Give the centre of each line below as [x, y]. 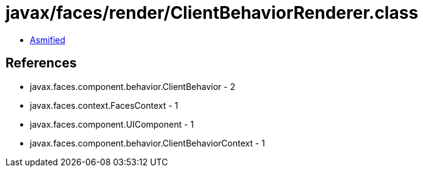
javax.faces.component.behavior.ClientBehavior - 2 [133, 86]
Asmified [48, 40]
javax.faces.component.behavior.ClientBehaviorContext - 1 [148, 143]
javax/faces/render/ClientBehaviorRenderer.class [212, 13]
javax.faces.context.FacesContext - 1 [104, 105]
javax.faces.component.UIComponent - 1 [112, 124]
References [41, 63]
